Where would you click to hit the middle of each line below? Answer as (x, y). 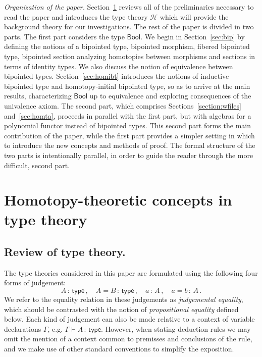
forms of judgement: (35, 283)
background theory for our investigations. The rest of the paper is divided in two (129, 27)
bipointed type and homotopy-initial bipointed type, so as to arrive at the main (127, 86)
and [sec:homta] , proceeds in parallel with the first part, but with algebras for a (128, 115)
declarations (23, 328)
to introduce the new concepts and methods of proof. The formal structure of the (130, 145)
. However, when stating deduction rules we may (176, 328)
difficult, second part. (37, 165)
